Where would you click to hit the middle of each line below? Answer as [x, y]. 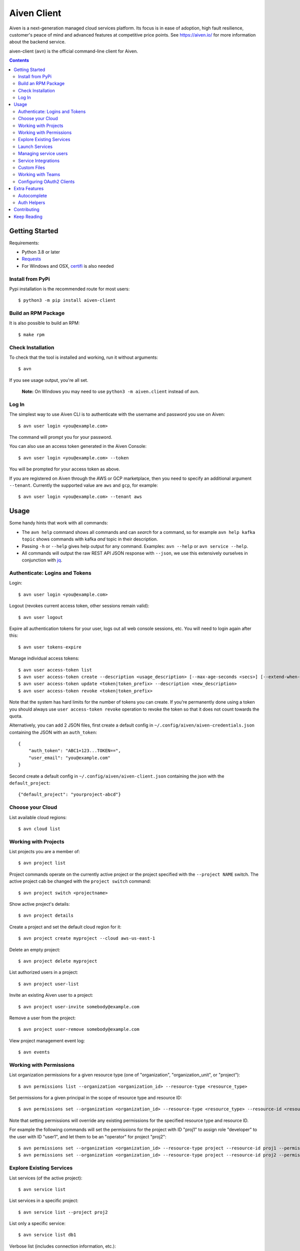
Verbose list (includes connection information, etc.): [62, 1246]
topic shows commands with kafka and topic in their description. [90, 539]
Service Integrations [39, 161]
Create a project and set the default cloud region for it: [65, 927]
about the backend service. [37, 42]
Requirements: [24, 243]
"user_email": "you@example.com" [69, 758]
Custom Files [31, 167]
